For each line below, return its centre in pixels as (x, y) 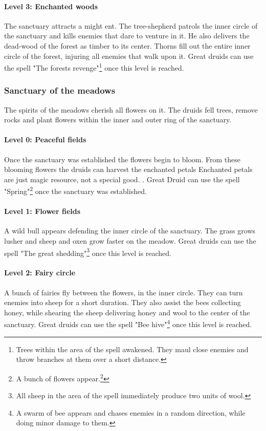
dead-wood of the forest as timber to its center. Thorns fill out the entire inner (127, 45)
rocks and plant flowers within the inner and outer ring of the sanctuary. (118, 120)
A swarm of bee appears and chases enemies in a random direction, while (131, 412)
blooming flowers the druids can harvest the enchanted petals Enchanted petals (128, 169)
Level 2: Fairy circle (40, 273)
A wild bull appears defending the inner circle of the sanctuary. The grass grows (130, 231)
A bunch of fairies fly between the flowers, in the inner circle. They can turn (124, 292)
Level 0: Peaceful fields (45, 139)
